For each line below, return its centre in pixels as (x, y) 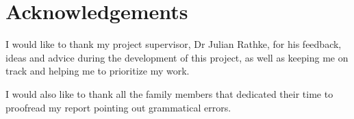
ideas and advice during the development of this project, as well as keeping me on (177, 57)
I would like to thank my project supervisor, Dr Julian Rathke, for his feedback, (174, 44)
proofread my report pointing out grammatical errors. (118, 107)
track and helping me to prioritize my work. (98, 71)
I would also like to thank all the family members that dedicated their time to (169, 93)
